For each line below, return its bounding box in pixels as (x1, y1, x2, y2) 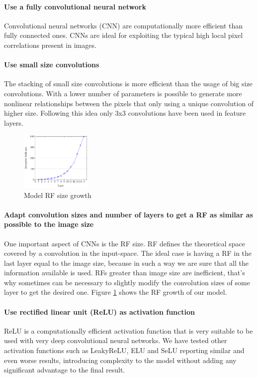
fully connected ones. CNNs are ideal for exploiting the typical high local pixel (4, 30, 243, 40)
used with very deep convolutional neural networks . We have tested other (4, 335, 227, 346)
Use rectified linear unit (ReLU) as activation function (4, 306, 195, 317)
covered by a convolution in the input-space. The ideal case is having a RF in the (4, 248, 252, 258)
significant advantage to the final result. (4, 365, 125, 375)
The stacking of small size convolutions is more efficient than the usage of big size (4, 78, 253, 89)
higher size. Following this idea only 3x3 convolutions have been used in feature (4, 108, 246, 118)
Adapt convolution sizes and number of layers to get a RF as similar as (4, 209, 253, 219)
